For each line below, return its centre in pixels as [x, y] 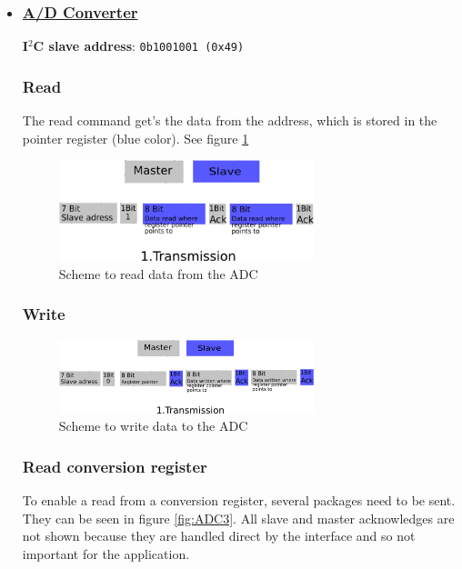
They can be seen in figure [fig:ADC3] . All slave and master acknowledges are [238, 518]
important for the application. [106, 553]
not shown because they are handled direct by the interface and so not [219, 536]
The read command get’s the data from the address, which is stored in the [230, 120]
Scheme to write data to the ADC [153, 426]
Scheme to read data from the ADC [158, 273]
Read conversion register [115, 466]
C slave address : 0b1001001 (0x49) [139, 46]
